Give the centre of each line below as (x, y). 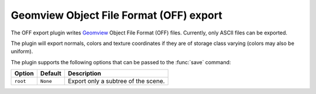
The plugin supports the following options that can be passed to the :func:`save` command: (121, 62)
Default (51, 74)
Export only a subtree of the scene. (116, 81)
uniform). (22, 51)
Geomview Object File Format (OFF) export (116, 15)
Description (85, 74)
